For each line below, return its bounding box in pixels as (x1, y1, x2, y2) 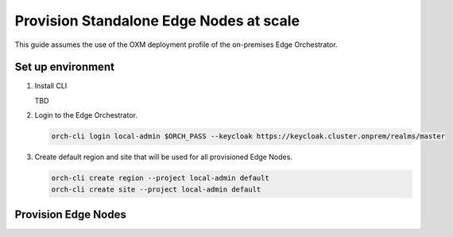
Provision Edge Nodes (14, 208, 126, 221)
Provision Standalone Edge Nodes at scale (14, 12, 300, 29)
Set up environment (14, 60, 115, 74)
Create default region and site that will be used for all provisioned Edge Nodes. (34, 152, 293, 162)
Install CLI (34, 81, 68, 91)
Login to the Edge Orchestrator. (34, 111, 138, 120)
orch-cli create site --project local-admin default (51, 185, 261, 194)
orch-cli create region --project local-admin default (51, 173, 269, 183)
